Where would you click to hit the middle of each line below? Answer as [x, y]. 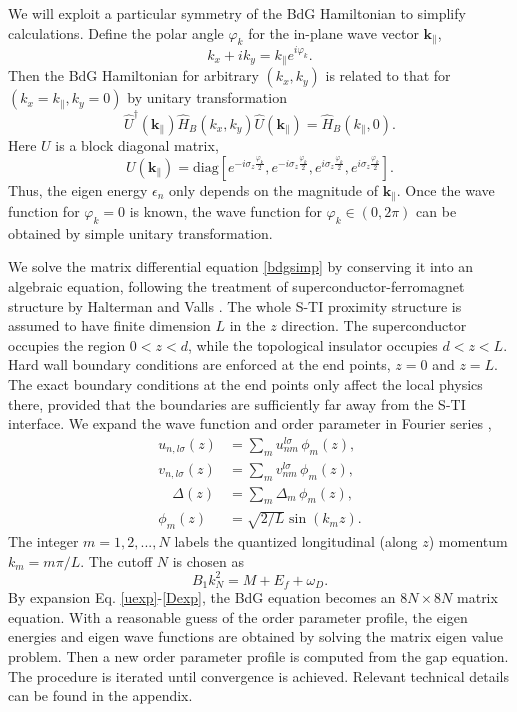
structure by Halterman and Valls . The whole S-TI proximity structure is [235, 305]
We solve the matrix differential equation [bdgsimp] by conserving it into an [241, 266]
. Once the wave [445, 189]
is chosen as [208, 560]
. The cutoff [116, 560]
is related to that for [388, 75]
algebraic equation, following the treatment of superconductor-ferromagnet [236, 286]
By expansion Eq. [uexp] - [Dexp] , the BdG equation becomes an [202, 597]
